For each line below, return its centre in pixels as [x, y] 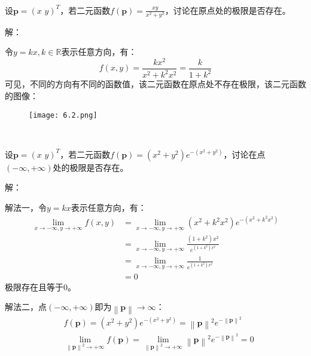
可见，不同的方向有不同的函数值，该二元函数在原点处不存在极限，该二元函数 [155, 84]
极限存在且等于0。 [40, 286]
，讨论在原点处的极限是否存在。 [228, 10]
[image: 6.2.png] [63, 115]
